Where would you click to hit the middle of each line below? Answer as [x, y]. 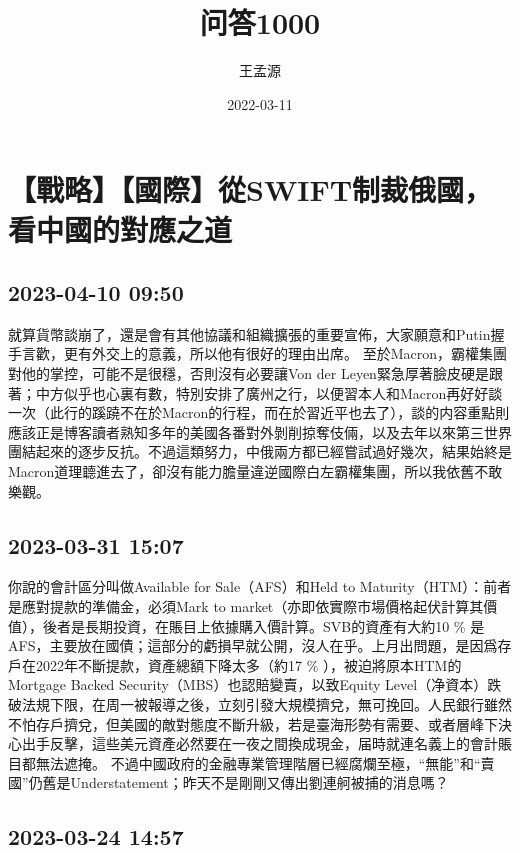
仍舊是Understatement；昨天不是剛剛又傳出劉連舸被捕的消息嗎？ [238, 782]
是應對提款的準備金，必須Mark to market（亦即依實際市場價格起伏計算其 [246, 606]
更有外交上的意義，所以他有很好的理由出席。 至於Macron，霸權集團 [285, 353]
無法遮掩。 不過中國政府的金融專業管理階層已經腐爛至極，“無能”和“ [258, 762]
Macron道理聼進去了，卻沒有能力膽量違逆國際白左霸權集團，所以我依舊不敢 [255, 471]
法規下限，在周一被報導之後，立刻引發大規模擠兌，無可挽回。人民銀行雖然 [266, 704]
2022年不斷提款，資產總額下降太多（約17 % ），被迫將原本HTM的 [248, 664]
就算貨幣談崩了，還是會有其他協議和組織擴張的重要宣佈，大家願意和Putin [249, 333]
